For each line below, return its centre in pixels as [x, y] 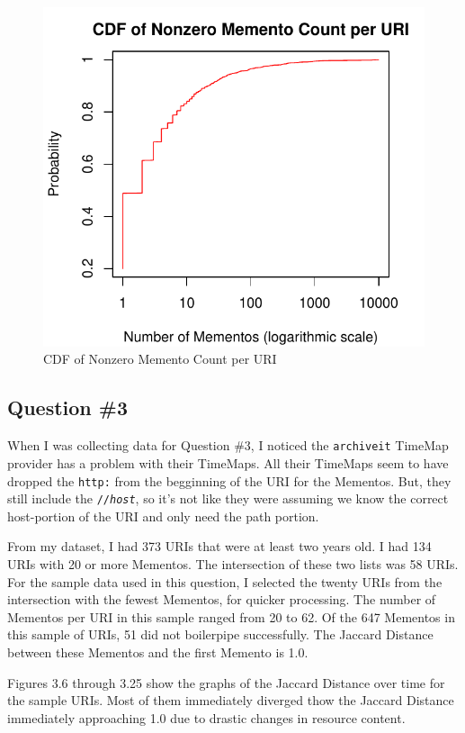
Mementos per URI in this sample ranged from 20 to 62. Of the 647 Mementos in [231, 616]
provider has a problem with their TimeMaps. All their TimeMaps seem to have [228, 462]
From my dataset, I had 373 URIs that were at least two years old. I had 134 [219, 546]
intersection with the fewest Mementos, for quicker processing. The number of [222, 599]
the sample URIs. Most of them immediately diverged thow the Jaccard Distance [231, 700]
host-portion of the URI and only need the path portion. [163, 516]
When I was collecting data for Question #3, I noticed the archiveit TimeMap [228, 445]
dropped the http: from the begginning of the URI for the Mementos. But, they [229, 480]
